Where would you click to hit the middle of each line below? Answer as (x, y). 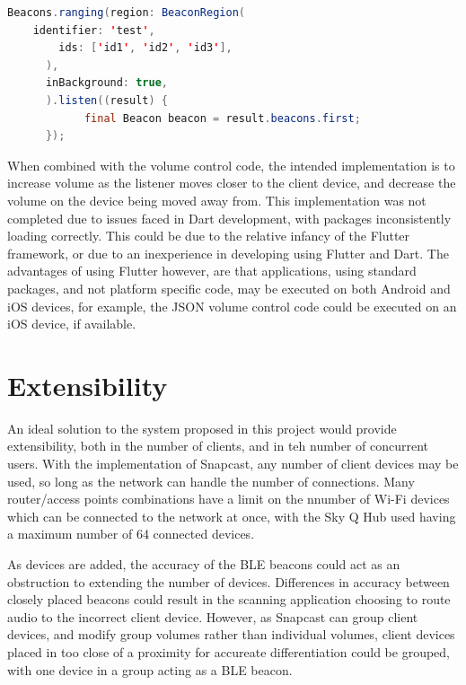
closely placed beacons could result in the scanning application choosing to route (229, 599)
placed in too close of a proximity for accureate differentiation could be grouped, (229, 651)
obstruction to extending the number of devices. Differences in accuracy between (229, 581)
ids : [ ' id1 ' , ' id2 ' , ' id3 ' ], (145, 48)
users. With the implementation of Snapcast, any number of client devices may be (233, 463)
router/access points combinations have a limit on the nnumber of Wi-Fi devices (229, 499)
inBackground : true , (107, 83)
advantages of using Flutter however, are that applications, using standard (212, 271)
